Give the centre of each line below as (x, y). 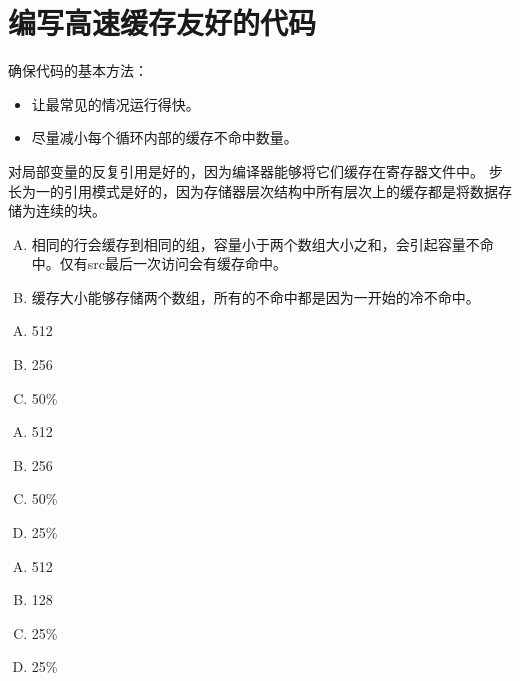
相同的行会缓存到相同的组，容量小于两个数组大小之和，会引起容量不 (255, 243)
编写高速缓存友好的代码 (162, 22)
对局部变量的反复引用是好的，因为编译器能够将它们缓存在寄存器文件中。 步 (255, 170)
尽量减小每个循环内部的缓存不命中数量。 (164, 137)
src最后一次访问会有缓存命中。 (187, 263)
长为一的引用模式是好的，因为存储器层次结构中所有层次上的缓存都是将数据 (253, 190)
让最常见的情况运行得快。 (115, 103)
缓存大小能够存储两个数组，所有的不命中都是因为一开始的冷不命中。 (255, 296)
